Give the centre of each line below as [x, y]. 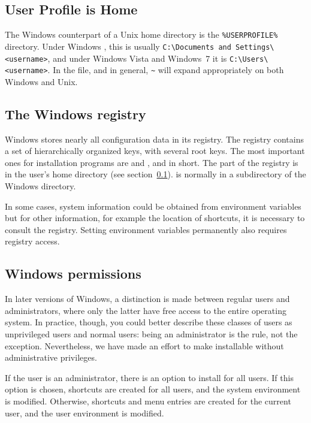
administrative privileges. [51, 357]
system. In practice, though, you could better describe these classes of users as [149, 322]
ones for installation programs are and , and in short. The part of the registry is [152, 162]
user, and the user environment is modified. [84, 413]
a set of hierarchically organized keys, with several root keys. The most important [155, 151]
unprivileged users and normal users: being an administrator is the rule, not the [151, 333]
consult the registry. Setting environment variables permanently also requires [146, 229]
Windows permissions [73, 274]
